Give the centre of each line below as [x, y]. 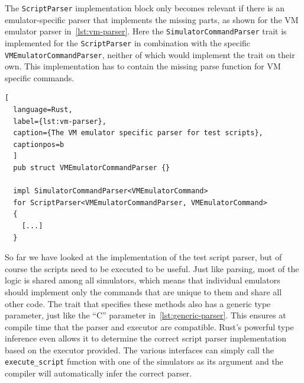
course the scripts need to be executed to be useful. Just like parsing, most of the [152, 268]
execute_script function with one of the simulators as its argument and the [144, 361]
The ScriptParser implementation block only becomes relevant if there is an [145, 8]
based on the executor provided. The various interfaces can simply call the [140, 350]
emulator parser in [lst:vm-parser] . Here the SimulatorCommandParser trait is [146, 31]
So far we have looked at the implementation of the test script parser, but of [143, 257]
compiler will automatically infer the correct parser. [98, 373]
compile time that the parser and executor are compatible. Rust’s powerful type [149, 326]
